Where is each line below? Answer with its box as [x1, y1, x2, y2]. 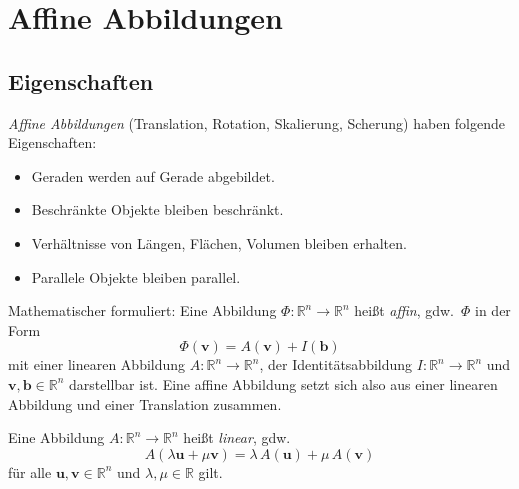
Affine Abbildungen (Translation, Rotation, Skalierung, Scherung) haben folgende [8, 112, 506, 133]
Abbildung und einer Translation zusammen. [8, 393, 282, 414]
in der [475, 300, 511, 321]
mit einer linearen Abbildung [8, 354, 186, 375]
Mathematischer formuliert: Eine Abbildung [8, 300, 277, 321]
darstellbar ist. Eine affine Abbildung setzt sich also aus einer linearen [69, 373, 498, 394]
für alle [8, 461, 52, 482]
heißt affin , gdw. [354, 300, 454, 321]
